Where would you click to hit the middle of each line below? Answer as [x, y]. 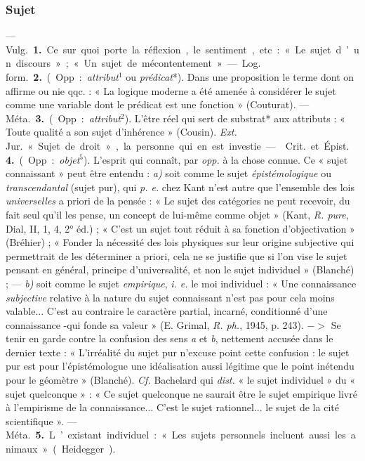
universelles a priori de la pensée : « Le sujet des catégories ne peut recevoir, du [178, 201]
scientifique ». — [41, 421]
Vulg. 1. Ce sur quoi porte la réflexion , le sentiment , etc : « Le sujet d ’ [178, 49]
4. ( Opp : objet [43, 159]
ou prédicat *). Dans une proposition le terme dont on [240, 77]
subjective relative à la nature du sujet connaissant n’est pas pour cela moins [170, 297]
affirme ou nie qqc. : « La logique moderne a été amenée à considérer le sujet [171, 90]
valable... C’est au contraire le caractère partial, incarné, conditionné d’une [167, 311]
